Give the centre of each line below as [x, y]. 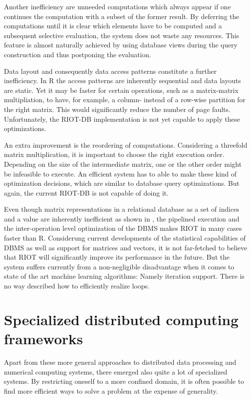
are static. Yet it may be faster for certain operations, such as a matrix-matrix [121, 90]
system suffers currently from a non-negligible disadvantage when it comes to [119, 266]
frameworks [43, 338]
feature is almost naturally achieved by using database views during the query [121, 45]
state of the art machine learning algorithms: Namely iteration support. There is [124, 276]
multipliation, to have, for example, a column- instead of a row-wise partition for [125, 100]
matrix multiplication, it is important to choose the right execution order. [114, 154]
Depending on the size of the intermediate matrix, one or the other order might [123, 164]
